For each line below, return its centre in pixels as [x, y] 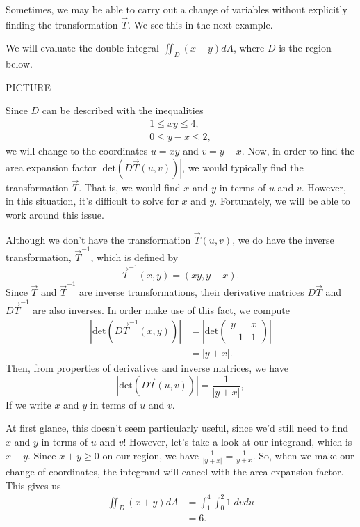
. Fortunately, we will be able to [282, 201]
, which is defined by [134, 257]
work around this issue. [55, 215]
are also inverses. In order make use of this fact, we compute [161, 309]
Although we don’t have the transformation [98, 239]
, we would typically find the [243, 167]
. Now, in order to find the [298, 151]
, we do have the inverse [283, 239]
